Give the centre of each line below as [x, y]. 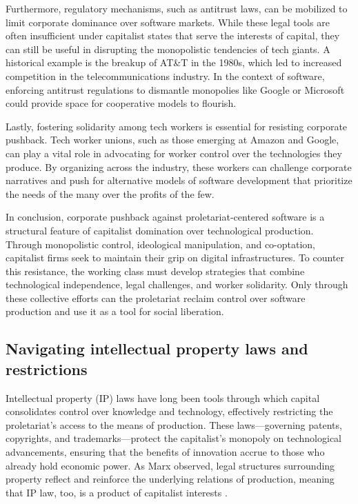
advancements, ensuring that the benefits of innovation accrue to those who [165, 452]
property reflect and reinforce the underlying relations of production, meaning [170, 479]
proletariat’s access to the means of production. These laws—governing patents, [174, 424]
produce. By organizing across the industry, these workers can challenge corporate [179, 167]
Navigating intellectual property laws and [157, 349]
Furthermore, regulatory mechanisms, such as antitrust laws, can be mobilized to [177, 8]
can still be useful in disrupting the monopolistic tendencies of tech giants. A [168, 49]
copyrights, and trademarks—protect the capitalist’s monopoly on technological [173, 438]
